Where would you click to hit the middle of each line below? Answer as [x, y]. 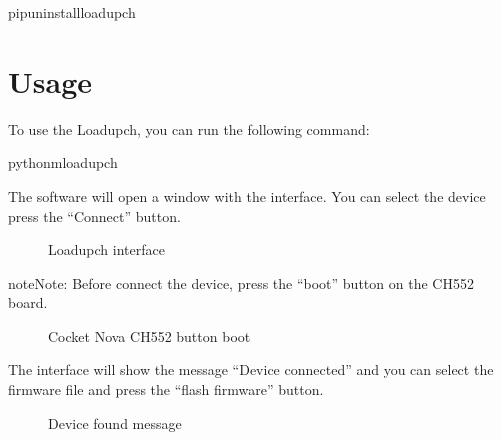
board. [28, 302]
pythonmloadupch [63, 162]
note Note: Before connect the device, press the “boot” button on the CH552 [241, 282]
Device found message [115, 422]
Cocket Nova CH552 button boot [149, 335]
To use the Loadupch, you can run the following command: [189, 128]
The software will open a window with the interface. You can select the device [247, 195]
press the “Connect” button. [94, 215]
